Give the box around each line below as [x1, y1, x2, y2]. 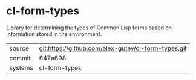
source [9, 44, 29, 52]
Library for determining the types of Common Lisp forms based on [6, 24, 172, 31]
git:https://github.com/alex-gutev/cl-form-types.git [39, 44, 188, 52]
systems [9, 63, 33, 72]
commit [9, 54, 31, 62]
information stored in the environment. [6, 30, 102, 37]
